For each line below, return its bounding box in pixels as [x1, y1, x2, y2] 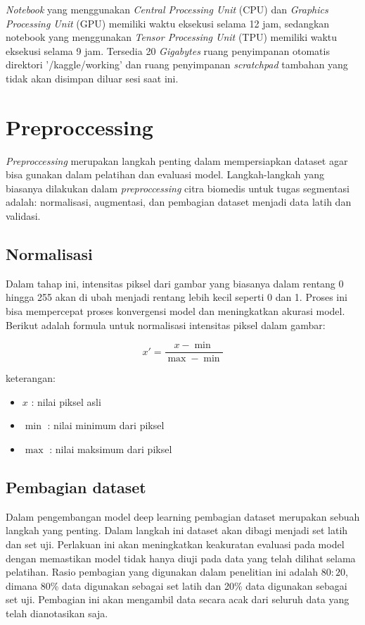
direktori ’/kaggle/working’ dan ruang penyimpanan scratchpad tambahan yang [6, 57, 348, 72]
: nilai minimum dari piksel [47, 418, 165, 433]
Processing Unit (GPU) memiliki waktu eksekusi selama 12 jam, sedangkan [6, 16, 330, 30]
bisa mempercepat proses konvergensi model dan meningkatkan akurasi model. [6, 304, 345, 318]
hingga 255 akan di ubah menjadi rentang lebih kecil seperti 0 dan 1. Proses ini [6, 290, 347, 304]
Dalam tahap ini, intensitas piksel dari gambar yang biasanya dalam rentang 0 [6, 276, 344, 290]
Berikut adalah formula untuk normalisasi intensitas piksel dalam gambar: [6, 317, 326, 332]
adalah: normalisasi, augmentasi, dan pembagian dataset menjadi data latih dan [6, 194, 352, 209]
